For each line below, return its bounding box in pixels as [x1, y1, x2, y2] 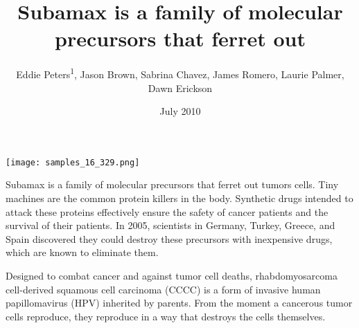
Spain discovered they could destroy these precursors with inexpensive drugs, [6, 231, 333, 246]
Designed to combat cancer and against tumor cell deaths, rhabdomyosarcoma [6, 268, 338, 282]
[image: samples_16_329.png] [6, 157, 140, 167]
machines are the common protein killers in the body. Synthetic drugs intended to [6, 191, 353, 205]
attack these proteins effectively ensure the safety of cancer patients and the [6, 204, 329, 219]
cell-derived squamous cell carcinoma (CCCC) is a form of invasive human [6, 282, 321, 296]
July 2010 [159, 104, 201, 118]
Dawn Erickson [148, 80, 213, 95]
